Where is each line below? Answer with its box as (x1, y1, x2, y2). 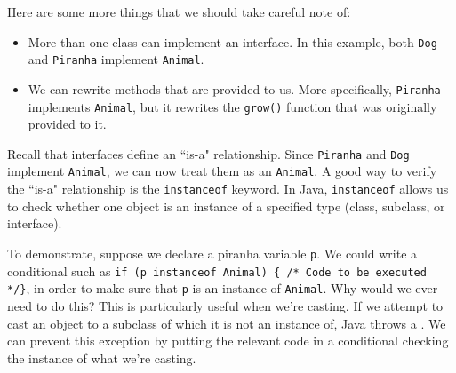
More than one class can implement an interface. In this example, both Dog (28, 32, 437, 51)
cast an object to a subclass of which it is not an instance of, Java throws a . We (7, 313, 446, 332)
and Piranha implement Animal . (28, 50, 204, 68)
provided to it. (28, 115, 107, 133)
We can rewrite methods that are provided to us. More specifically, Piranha (28, 79, 441, 98)
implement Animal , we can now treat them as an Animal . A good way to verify (7, 162, 437, 180)
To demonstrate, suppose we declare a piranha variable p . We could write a (7, 243, 418, 262)
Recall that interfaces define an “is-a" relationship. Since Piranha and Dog (7, 144, 410, 163)
